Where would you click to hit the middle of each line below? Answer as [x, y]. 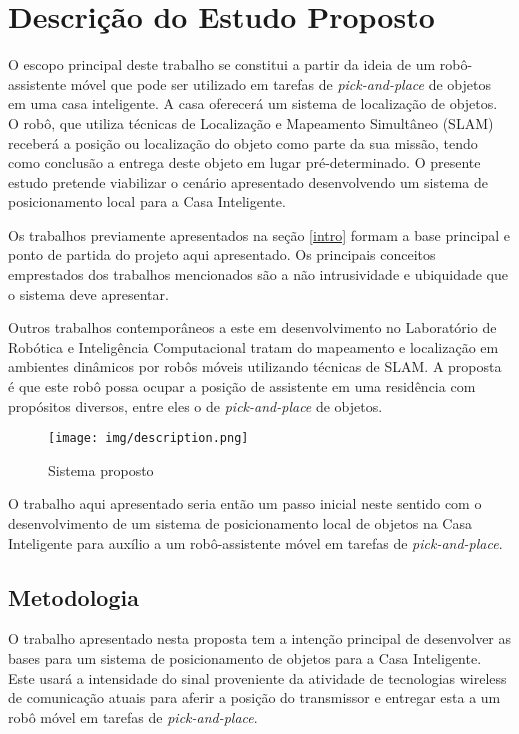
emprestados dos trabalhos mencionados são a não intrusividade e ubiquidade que [258, 274]
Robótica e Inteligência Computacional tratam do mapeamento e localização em [253, 346]
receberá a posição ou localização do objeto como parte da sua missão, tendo [243, 142]
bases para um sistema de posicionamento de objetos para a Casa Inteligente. [245, 658]
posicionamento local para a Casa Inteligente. [147, 201]
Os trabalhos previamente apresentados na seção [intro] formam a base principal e [259, 234]
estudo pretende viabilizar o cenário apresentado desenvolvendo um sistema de [248, 181]
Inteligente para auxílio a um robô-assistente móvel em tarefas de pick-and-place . [255, 542]
